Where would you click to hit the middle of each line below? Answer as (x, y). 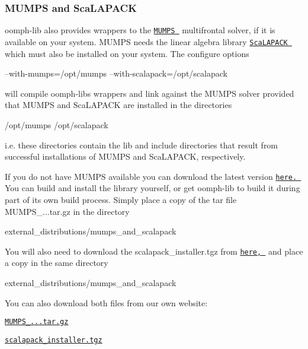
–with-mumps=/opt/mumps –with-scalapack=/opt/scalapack (116, 73)
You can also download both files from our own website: (106, 302)
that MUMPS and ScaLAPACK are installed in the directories (118, 105)
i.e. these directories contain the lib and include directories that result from (142, 145)
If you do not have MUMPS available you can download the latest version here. (151, 176)
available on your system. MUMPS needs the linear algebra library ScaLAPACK (146, 41)
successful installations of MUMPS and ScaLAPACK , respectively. (125, 156)
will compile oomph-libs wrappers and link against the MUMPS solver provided (150, 93)
